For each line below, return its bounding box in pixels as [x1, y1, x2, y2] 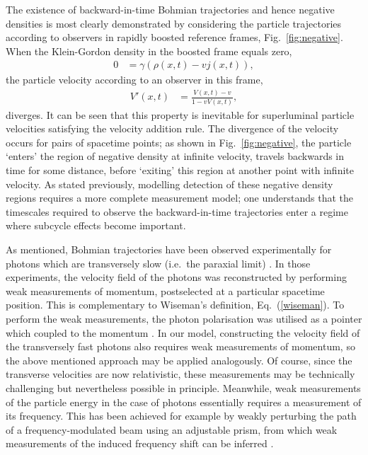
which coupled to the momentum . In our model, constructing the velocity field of [6, 325, 360, 340]
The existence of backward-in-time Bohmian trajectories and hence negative [6, 2, 335, 16]
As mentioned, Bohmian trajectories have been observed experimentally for [6, 242, 332, 256]
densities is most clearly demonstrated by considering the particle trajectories [6, 16, 342, 30]
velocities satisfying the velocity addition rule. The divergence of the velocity [6, 121, 339, 136]
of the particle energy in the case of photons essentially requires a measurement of [6, 394, 362, 409]
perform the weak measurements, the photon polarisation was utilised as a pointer [6, 311, 362, 326]
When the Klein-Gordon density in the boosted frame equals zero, [6, 43, 292, 58]
